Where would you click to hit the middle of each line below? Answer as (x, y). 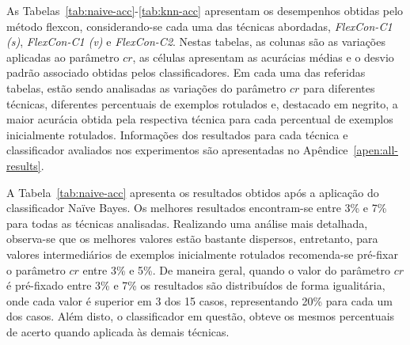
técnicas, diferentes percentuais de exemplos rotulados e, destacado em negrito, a (202, 103)
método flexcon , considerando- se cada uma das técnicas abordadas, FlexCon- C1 (199, 26)
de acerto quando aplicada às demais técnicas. (118, 331)
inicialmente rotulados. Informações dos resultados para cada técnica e (177, 134)
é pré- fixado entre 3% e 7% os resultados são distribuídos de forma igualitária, (196, 285)
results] (24, 165)
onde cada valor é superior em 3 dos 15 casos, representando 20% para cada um (199, 300)
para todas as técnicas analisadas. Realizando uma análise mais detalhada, (187, 223)
